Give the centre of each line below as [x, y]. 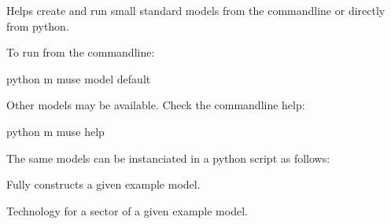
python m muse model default [79, 78]
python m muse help [55, 131]
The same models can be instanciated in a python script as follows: [168, 158]
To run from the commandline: [81, 52]
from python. [38, 26]
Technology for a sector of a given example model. [127, 210]
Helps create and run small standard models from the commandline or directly [196, 10]
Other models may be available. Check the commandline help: [156, 105]
